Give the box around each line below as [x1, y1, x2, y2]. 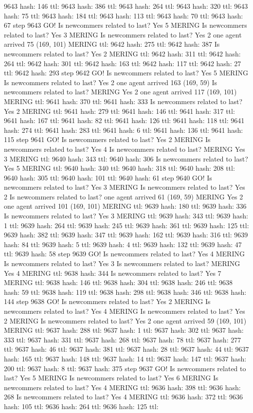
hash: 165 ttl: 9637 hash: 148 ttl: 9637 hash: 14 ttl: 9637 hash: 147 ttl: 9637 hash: [4, 353, 247, 363]
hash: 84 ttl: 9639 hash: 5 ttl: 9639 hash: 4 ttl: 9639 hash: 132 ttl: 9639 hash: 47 [4, 239, 242, 249]
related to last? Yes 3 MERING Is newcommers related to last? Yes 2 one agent [4, 29, 242, 39]
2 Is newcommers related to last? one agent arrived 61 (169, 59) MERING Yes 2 [4, 191, 243, 201]
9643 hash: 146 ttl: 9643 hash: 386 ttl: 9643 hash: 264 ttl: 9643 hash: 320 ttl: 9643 [4, 1, 248, 11]
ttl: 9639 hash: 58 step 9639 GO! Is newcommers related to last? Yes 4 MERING [4, 249, 245, 259]
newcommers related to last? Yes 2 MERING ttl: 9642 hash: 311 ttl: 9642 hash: [4, 48, 241, 58]
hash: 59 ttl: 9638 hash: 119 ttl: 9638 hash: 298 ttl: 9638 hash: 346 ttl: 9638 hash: [4, 287, 247, 297]
